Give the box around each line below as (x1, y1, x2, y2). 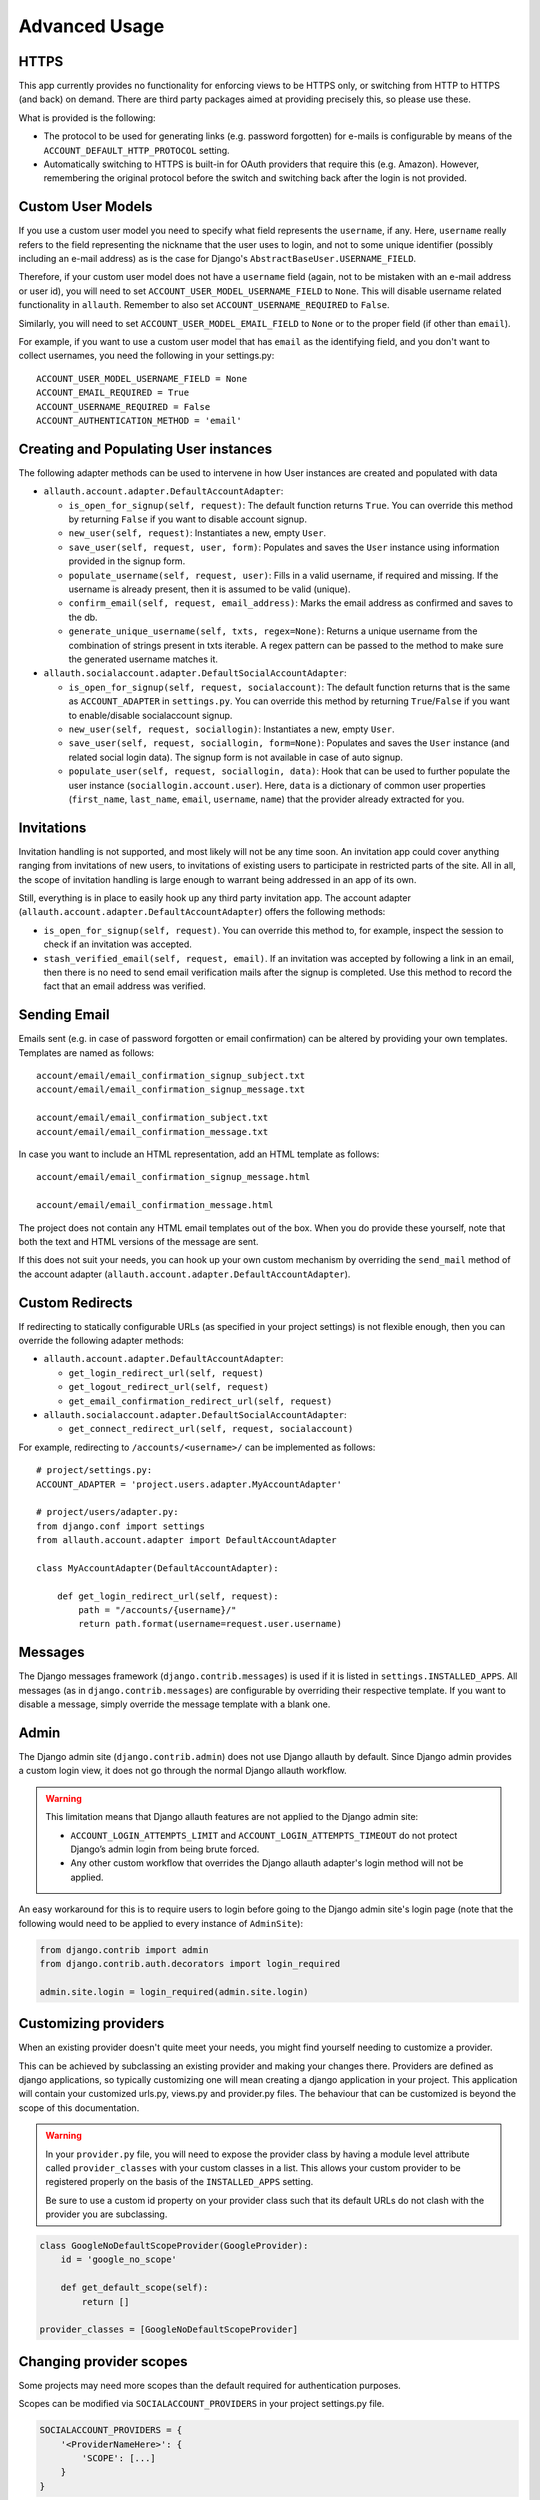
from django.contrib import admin (39, 1944, 209, 1955)
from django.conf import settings (36, 1520, 205, 1532)
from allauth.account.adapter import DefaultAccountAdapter (36, 1535, 337, 1546)
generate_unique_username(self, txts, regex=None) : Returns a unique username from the (68, 625, 478, 637)
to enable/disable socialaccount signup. (68, 709, 233, 721)
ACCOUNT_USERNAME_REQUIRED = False (36, 401, 211, 412)
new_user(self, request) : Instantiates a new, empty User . (68, 527, 327, 539)
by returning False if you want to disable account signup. (68, 513, 307, 525)
